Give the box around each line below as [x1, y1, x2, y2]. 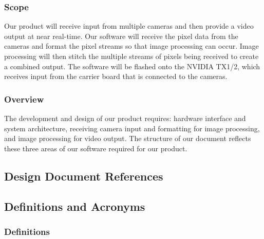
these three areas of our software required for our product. [4, 143, 187, 153]
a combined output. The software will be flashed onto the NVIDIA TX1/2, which [4, 61, 260, 71]
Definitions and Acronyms [4, 198, 145, 214]
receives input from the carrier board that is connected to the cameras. [4, 71, 228, 82]
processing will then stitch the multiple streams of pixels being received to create [4, 51, 259, 61]
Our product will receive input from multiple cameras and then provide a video [4, 21, 254, 31]
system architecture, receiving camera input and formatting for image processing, [4, 123, 260, 133]
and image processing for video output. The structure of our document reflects [4, 133, 251, 144]
